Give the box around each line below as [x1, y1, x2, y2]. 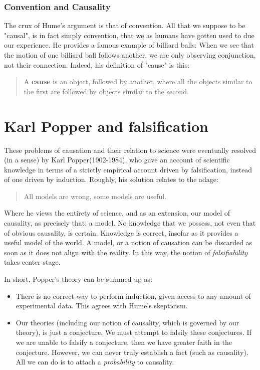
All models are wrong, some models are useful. [24, 191, 167, 201]
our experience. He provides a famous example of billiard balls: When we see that [4, 40, 254, 50]
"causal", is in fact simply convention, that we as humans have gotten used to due [4, 30, 254, 40]
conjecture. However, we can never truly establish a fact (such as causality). [16, 346, 248, 357]
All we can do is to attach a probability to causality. [16, 356, 174, 367]
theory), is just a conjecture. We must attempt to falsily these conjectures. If [16, 327, 251, 337]
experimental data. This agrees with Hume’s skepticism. [16, 300, 188, 311]
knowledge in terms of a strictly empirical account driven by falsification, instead [4, 164, 252, 174]
